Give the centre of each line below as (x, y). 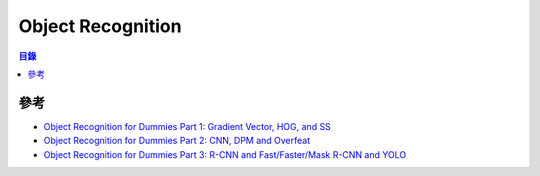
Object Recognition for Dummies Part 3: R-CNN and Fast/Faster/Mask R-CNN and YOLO (225, 154)
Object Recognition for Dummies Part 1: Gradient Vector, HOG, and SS (187, 126)
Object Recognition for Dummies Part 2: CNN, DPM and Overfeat (177, 141)
